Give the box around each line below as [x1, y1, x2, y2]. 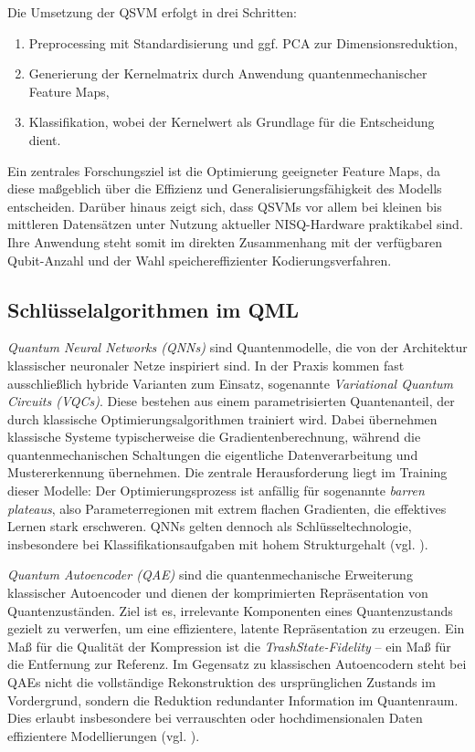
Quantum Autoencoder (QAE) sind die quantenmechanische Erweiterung [7, 565, 413, 584]
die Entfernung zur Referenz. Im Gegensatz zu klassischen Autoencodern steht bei [7, 654, 467, 674]
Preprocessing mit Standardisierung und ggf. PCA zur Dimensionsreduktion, [28, 33, 458, 52]
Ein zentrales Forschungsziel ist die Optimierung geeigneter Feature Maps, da [7, 161, 441, 180]
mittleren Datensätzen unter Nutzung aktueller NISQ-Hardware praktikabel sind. [7, 214, 463, 234]
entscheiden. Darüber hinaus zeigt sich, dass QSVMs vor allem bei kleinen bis [7, 196, 442, 215]
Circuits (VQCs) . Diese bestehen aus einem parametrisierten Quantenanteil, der [7, 392, 455, 411]
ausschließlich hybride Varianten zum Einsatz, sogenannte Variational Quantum [7, 373, 454, 392]
